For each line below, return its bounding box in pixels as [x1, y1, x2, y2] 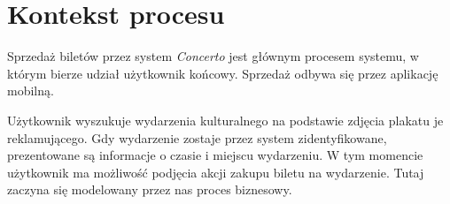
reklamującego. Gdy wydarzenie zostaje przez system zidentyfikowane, [7, 128, 387, 147]
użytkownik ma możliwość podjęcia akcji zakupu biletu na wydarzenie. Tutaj [7, 162, 424, 181]
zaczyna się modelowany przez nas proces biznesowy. [7, 180, 292, 199]
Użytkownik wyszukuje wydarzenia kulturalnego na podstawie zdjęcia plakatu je [7, 110, 444, 129]
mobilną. [7, 81, 54, 100]
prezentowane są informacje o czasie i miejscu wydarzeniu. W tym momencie [7, 146, 423, 164]
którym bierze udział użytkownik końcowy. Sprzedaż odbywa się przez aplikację [7, 64, 438, 82]
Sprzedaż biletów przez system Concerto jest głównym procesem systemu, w [7, 47, 419, 65]
